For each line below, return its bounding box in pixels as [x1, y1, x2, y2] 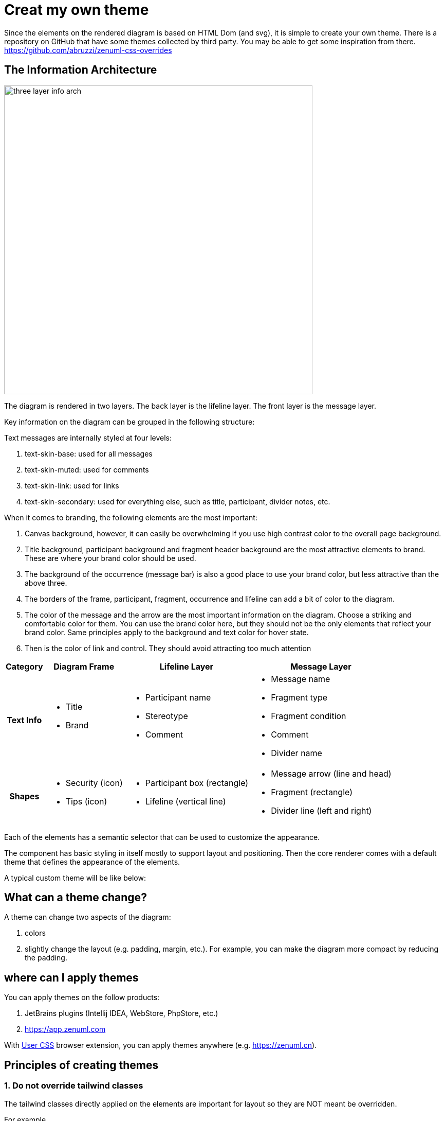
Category [6, 661, 43, 672]
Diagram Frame [53, 661, 115, 672]
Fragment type [271, 692, 328, 703]
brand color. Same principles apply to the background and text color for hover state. [25, 627, 309, 637]
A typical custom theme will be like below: [4, 873, 146, 882]
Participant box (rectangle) [145, 777, 249, 788]
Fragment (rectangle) [271, 786, 353, 797]
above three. [25, 578, 67, 587]
